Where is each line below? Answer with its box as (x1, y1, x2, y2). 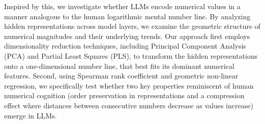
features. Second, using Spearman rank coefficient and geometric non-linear (4, 70, 239, 81)
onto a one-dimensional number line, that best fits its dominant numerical (4, 60, 234, 71)
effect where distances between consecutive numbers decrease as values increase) (4, 100, 253, 110)
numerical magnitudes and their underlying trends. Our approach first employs (4, 30, 250, 41)
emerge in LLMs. (4, 110, 57, 120)
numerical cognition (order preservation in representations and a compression (4, 90, 245, 101)
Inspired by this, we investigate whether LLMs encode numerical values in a (4, 1, 241, 11)
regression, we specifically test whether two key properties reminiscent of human (4, 80, 254, 91)
